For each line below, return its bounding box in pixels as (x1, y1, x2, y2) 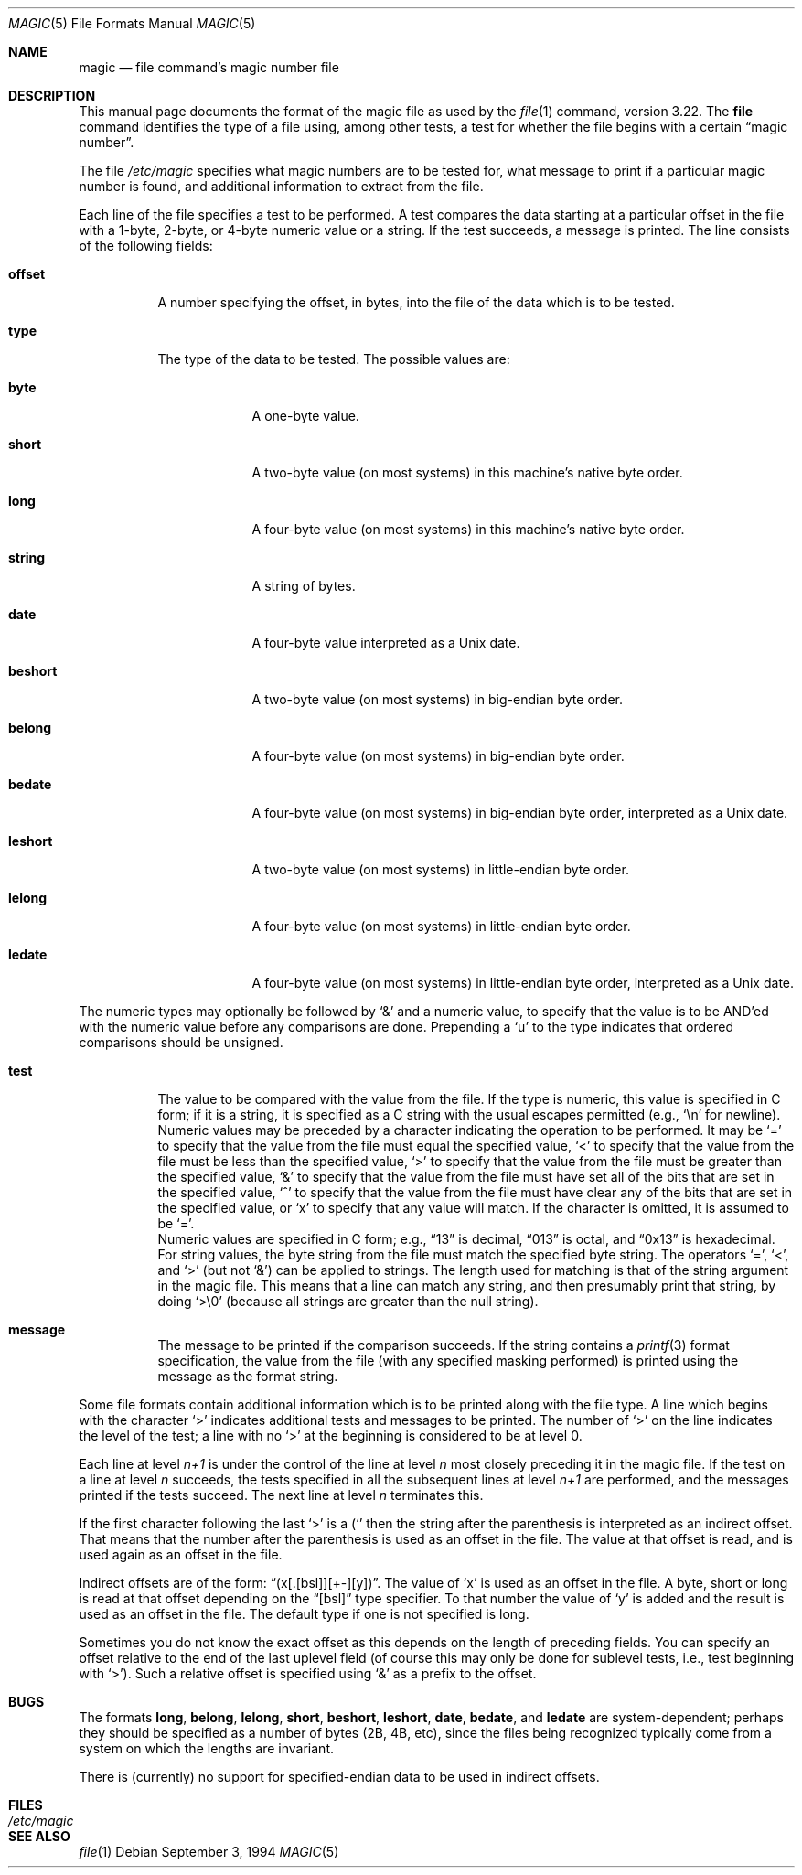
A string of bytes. (251, 578, 356, 594)
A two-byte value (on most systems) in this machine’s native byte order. (251, 465, 683, 480)
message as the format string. (157, 1368, 338, 1384)
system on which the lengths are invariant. (79, 1741, 335, 1756)
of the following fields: (79, 238, 213, 253)
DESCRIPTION (8, 88, 96, 103)
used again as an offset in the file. (79, 1547, 283, 1562)
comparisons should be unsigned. (79, 1034, 283, 1050)
